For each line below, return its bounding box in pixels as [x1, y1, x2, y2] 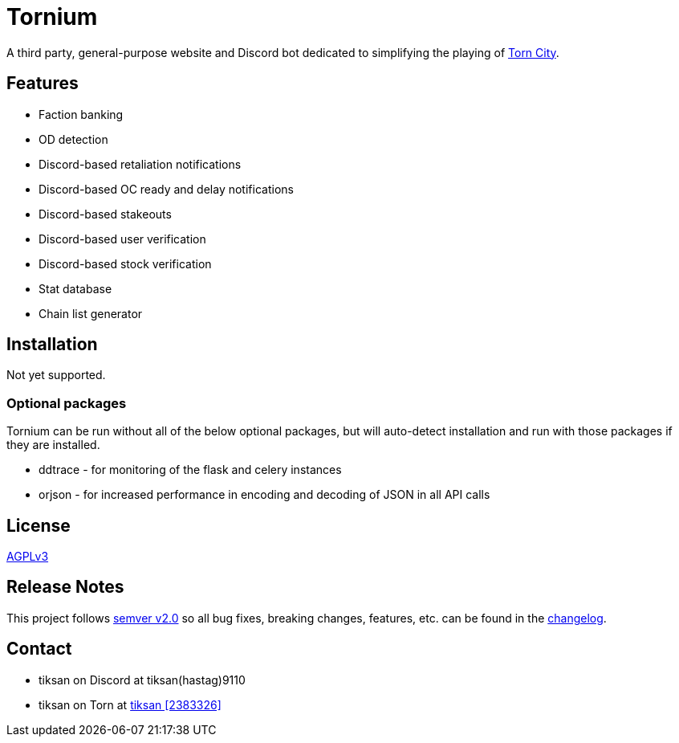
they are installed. [6, 438, 100, 452]
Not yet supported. [6, 368, 106, 382]
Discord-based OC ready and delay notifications [39, 182, 294, 196]
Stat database [39, 281, 112, 296]
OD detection [39, 132, 108, 146]
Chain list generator [39, 306, 143, 320]
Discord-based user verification [39, 231, 206, 246]
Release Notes [6, 577, 124, 598]
